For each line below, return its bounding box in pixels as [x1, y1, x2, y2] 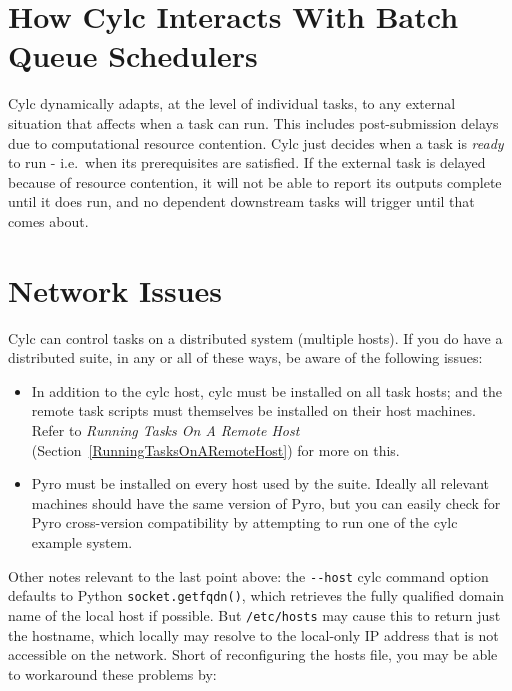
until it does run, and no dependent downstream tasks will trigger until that [8, 191, 475, 212]
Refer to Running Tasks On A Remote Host [31, 419, 300, 440]
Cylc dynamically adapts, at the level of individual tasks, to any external [8, 93, 456, 114]
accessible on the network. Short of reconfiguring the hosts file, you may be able [8, 644, 498, 665]
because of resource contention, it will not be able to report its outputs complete [8, 171, 502, 192]
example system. [31, 531, 133, 552]
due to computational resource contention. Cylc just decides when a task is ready [8, 132, 504, 153]
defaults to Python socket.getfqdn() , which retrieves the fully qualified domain [8, 585, 505, 606]
